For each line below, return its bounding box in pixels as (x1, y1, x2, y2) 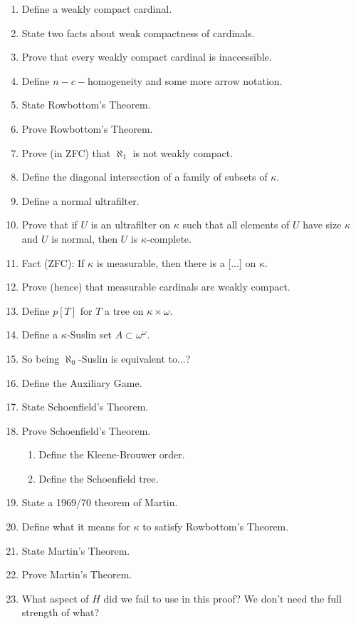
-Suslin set (66, 327, 112, 342)
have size (303, 217, 342, 232)
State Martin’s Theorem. (21, 543, 130, 558)
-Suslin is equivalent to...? (78, 351, 191, 366)
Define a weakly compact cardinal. (21, 1, 172, 16)
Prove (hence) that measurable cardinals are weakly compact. (21, 279, 290, 294)
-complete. (146, 231, 192, 246)
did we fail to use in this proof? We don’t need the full (103, 590, 342, 605)
